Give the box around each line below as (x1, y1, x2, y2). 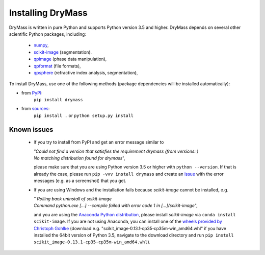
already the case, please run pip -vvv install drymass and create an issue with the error (33, 171, 224, 177)
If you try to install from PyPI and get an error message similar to (33, 139, 164, 145)
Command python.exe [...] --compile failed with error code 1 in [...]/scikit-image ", (33, 203, 198, 209)
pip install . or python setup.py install (33, 113, 133, 118)
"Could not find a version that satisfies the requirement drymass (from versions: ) (33, 148, 199, 154)
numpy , (33, 42, 49, 48)
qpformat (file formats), (33, 63, 81, 69)
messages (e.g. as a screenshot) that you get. (33, 178, 127, 184)
